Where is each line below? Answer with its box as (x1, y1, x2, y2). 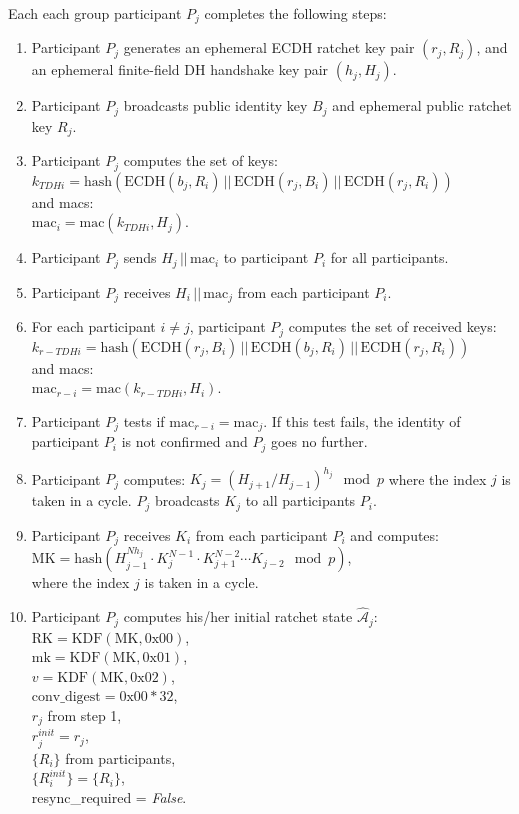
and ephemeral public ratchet (332, 95, 512, 116)
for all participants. (330, 247, 449, 268)
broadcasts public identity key (123, 95, 308, 116)
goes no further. (270, 431, 368, 452)
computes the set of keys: (123, 150, 278, 171)
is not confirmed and (121, 431, 248, 452)
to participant (223, 247, 309, 268)
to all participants (245, 490, 356, 511)
